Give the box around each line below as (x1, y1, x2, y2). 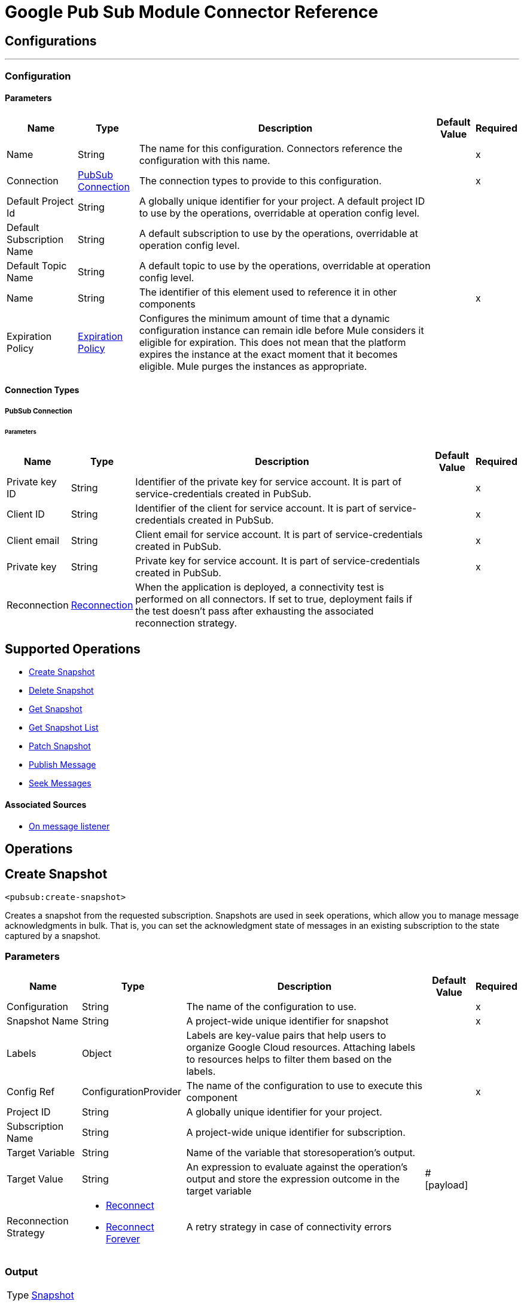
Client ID (7, 508, 45, 521)
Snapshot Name (7, 1014, 79, 1027)
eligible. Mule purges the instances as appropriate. (139, 360, 367, 372)
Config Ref (7, 1085, 55, 1098)
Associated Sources (5, 799, 87, 810)
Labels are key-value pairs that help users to (186, 1029, 386, 1041)
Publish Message (29, 759, 96, 770)
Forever (105, 1232, 141, 1245)
